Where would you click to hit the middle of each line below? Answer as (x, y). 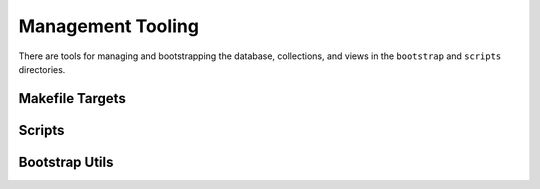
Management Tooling (109, 26)
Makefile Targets (72, 98)
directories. (42, 69)
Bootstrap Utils (66, 161)
